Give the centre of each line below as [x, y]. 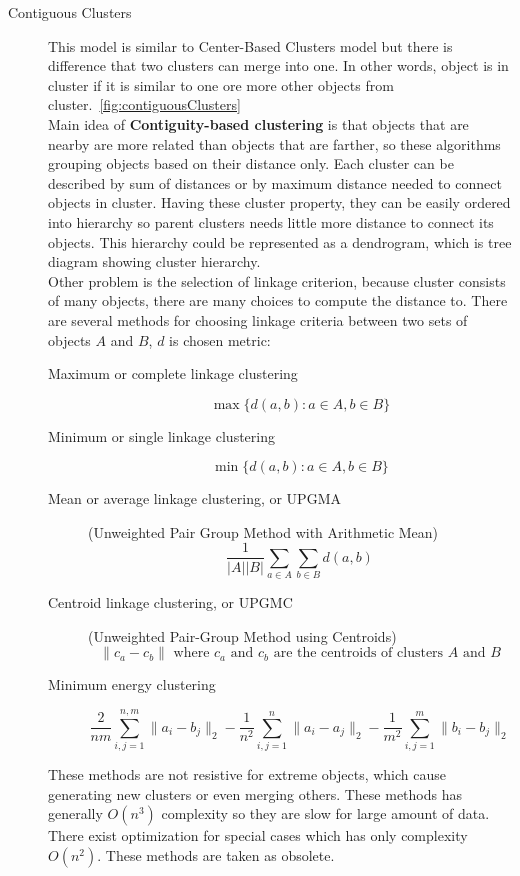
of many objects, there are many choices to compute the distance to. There [278, 300]
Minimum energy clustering [132, 684]
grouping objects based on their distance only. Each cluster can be [251, 163]
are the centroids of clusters [358, 653]
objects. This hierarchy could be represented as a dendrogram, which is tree [280, 241]
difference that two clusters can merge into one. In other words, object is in [278, 65]
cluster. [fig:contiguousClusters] [144, 104]
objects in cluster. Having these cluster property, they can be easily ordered [279, 202]
